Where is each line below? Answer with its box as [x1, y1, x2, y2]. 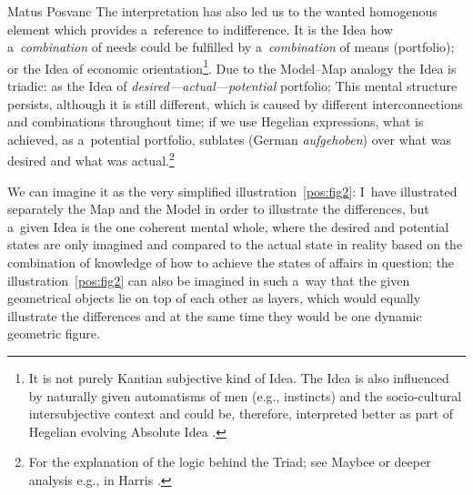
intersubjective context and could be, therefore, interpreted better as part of [28, 404, 454, 423]
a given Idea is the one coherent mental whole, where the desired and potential [7, 217, 449, 236]
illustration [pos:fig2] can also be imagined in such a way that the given [7, 270, 410, 289]
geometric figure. [7, 324, 100, 343]
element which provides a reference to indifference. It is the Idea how [7, 19, 393, 38]
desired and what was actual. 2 [7, 148, 175, 170]
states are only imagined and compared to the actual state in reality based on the [7, 235, 463, 254]
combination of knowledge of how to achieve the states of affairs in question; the [7, 253, 455, 272]
